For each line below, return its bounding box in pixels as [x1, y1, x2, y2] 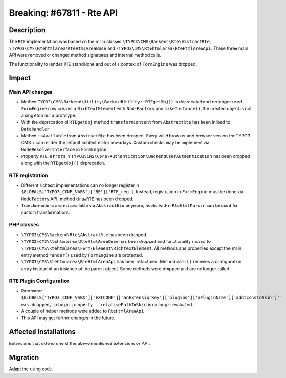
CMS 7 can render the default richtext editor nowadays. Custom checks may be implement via [21, 139, 210, 145]
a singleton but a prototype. [21, 112, 77, 119]
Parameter [21, 288, 42, 293]
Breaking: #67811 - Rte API [9, 7, 118, 18]
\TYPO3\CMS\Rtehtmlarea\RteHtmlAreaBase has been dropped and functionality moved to [21, 239, 211, 244]
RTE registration [9, 172, 48, 179]
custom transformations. [21, 209, 70, 215]
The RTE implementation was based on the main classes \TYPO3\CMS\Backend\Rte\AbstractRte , [9, 39, 211, 45]
